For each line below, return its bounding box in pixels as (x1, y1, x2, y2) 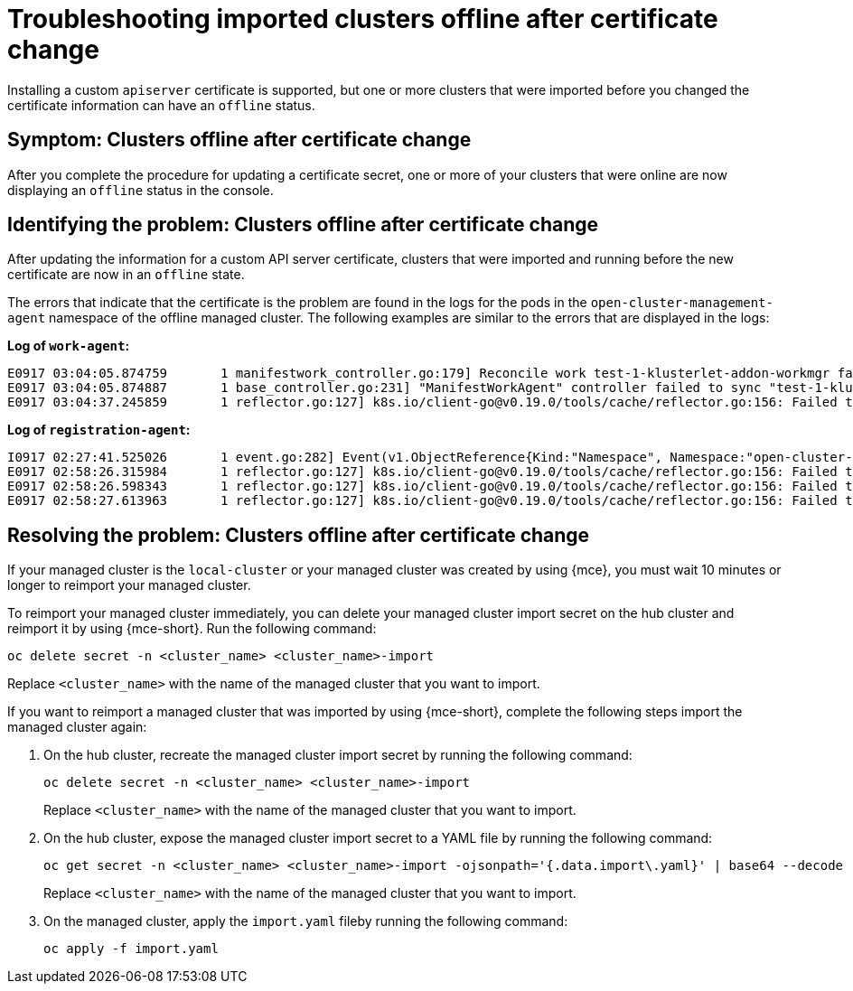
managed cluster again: (7, 719, 147, 735)
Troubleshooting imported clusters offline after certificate (7, 4, 718, 34)
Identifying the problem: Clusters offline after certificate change (7, 213, 599, 237)
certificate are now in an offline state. (7, 266, 245, 283)
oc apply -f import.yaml (43, 941, 219, 957)
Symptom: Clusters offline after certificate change (7, 128, 472, 152)
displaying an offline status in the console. (7, 182, 274, 198)
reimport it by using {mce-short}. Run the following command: (7, 621, 377, 637)
